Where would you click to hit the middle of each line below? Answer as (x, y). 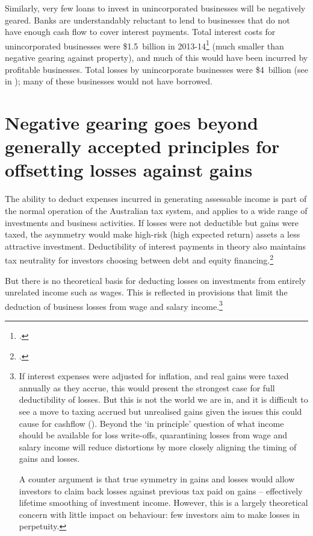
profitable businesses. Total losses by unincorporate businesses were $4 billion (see (156, 69)
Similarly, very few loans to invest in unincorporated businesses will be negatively (155, 8)
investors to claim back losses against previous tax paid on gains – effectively (161, 490)
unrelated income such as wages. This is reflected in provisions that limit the (146, 292)
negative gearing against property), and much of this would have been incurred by (156, 58)
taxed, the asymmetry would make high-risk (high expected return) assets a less (153, 234)
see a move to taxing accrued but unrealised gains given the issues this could (160, 411)
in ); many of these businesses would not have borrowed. (109, 81)
